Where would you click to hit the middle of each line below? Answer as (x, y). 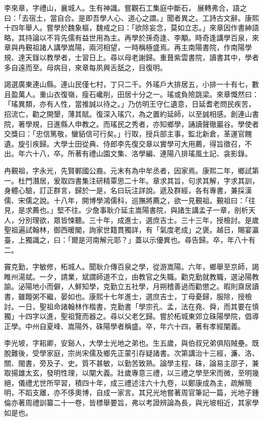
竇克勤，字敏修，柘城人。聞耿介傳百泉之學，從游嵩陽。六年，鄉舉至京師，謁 (131, 267)
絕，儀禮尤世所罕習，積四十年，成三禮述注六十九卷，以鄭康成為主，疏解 (124, 382)
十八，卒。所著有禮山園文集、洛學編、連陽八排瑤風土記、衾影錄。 (142, 153)
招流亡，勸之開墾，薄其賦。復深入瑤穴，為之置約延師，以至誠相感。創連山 (128, 113)
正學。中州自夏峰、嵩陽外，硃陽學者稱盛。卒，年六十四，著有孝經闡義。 (124, 326)
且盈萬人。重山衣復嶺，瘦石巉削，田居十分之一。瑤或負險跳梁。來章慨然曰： (131, 94)
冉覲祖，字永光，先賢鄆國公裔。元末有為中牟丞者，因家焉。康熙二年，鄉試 (128, 170)
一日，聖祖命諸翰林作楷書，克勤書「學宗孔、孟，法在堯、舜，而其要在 (135, 306)
